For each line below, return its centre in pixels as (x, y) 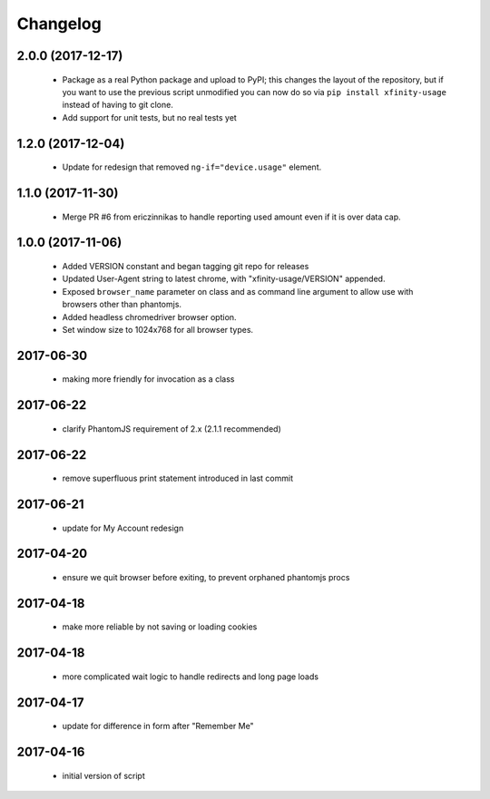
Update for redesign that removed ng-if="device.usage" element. (192, 167)
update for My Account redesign (123, 528)
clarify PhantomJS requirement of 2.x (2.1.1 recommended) (171, 429)
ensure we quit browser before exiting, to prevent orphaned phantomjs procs (206, 577)
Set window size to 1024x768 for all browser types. (158, 329)
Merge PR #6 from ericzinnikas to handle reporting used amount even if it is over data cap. (231, 217)
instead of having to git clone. (118, 105)
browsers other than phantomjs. (122, 305)
